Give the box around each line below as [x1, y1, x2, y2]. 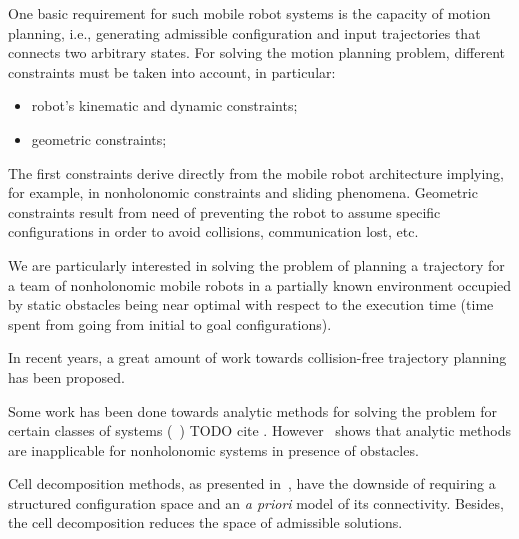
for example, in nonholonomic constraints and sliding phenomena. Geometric [8, 182, 478, 203]
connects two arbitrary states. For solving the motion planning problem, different [8, 42, 505, 63]
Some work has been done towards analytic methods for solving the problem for [8, 400, 497, 421]
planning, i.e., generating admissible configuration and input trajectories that [8, 22, 481, 43]
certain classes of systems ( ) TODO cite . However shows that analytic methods [8, 420, 511, 441]
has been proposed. [8, 366, 125, 387]
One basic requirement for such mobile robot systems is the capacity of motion [8, 3, 491, 23]
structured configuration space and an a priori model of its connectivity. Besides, [8, 492, 504, 513]
